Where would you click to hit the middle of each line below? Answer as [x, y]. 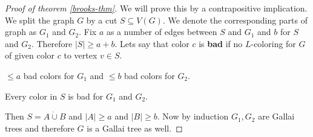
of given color [30, 55]
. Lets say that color [152, 43]
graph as [21, 32]
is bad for [86, 96]
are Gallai [276, 116]
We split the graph [40, 20]
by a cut [102, 20]
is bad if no [221, 43]
